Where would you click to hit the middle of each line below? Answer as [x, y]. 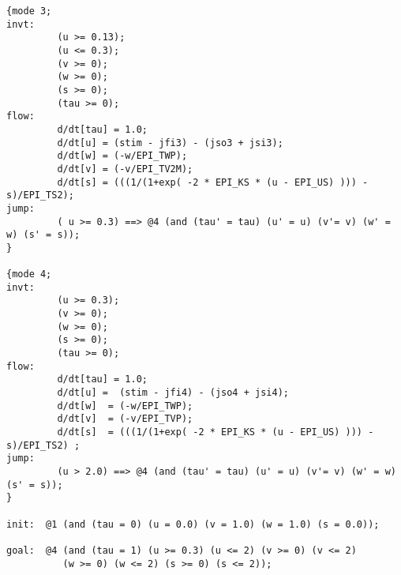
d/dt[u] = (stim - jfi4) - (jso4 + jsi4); [173, 393]
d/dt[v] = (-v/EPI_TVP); [125, 419]
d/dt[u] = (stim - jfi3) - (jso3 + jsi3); [170, 143]
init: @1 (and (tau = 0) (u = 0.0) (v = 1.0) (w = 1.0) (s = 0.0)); [193, 524]
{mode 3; [29, 11]
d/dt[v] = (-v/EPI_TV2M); [125, 169]
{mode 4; [29, 274]
